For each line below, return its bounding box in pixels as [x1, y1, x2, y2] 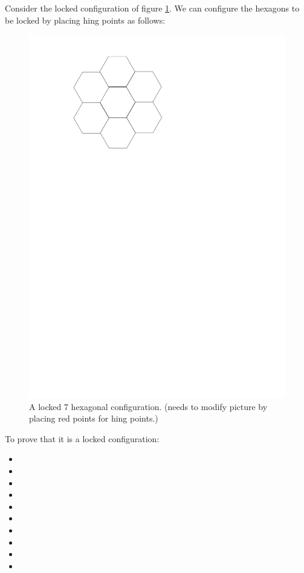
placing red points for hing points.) [29, 412, 158, 425]
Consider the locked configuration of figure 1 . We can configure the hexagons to [5, 2, 300, 14]
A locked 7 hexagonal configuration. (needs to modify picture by [29, 400, 268, 412]
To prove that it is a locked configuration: [5, 432, 160, 445]
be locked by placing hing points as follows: [5, 13, 166, 26]
